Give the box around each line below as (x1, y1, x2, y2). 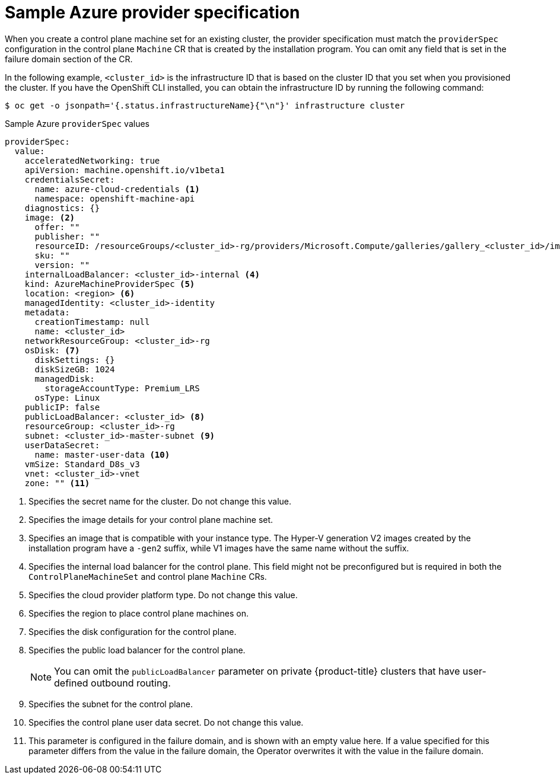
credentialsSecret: (24, 174, 115, 184)
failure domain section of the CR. (5, 53, 133, 64)
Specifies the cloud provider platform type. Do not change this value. (28, 589, 298, 600)
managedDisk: (34, 373, 95, 384)
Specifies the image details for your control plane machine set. (28, 514, 273, 525)
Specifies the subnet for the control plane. (28, 698, 193, 709)
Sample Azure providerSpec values (5, 118, 149, 129)
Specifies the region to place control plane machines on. (28, 608, 249, 618)
